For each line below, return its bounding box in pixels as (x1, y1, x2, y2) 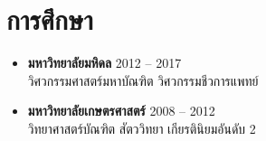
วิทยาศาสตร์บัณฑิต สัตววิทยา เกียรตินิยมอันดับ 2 (27, 118, 256, 137)
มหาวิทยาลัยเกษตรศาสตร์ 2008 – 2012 (27, 101, 215, 120)
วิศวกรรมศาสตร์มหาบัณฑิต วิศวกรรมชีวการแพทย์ (27, 70, 259, 89)
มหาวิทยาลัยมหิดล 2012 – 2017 (27, 53, 182, 72)
